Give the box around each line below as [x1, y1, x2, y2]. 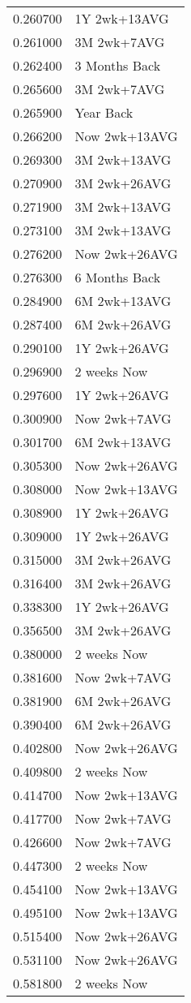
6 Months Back [74, 268, 161, 286]
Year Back [74, 103, 134, 122]
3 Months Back [74, 56, 161, 75]
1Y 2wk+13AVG [74, 9, 169, 28]
